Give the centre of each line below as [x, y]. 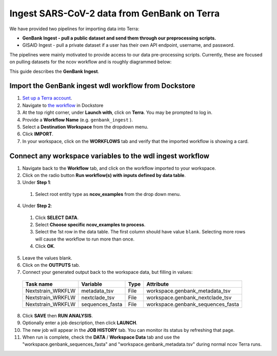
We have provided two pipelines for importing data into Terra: [74, 29]
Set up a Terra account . [47, 98]
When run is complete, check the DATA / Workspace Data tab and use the [101, 337]
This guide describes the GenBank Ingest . [54, 71]
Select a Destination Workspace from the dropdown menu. [85, 127]
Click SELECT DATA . [57, 217]
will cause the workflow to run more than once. [85, 239]
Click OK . [45, 246]
